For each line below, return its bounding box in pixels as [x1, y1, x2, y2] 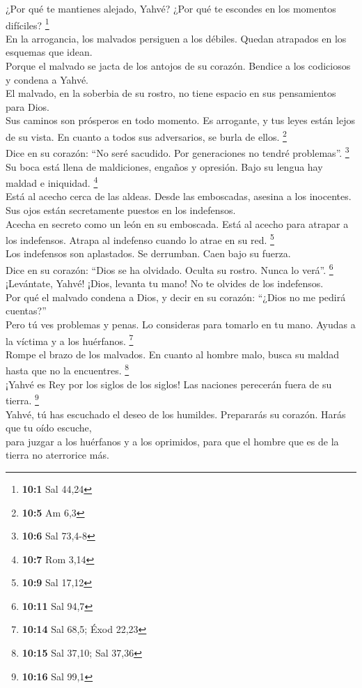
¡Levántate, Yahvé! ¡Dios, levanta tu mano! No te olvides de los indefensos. [6, 276, 324, 291]
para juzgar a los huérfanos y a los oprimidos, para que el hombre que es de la [6, 434, 339, 448]
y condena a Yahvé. [6, 72, 88, 86]
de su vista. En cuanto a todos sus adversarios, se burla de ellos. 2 [6, 128, 287, 144]
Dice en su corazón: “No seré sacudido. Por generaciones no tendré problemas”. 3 [6, 144, 349, 160]
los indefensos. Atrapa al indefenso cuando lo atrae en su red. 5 [6, 231, 274, 247]
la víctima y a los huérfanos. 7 [6, 331, 134, 348]
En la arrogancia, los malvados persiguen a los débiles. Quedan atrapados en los [6, 31, 347, 45]
